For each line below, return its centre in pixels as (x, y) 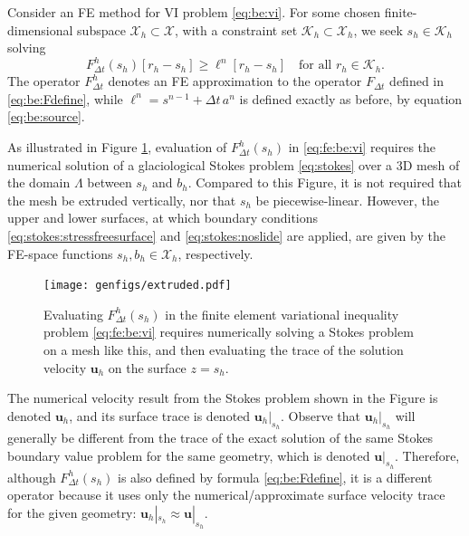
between (110, 182)
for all (316, 66)
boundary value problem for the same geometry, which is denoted (189, 455)
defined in (417, 81)
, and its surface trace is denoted (160, 415)
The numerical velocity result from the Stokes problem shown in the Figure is (223, 398)
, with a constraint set (236, 29)
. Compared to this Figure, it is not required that (325, 182)
